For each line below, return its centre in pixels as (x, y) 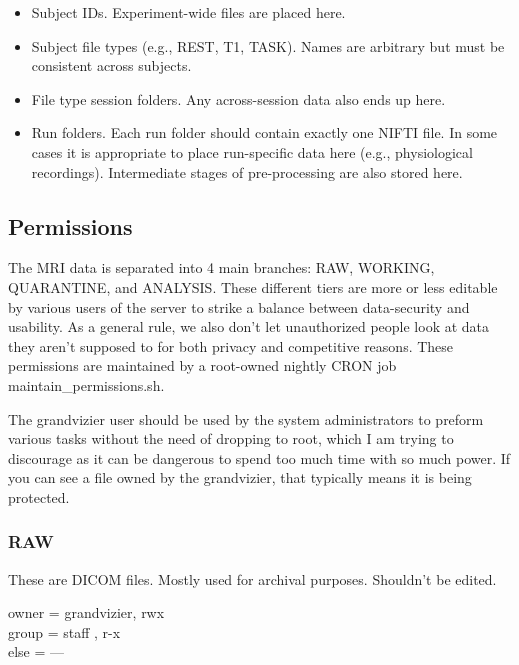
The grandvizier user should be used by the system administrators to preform (246, 418)
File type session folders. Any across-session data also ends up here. (238, 98)
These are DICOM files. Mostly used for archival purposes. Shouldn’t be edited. (252, 578)
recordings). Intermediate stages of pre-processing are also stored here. (247, 171)
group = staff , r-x (64, 631)
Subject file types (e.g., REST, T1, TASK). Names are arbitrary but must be (268, 45)
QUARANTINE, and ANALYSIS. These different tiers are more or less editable (253, 286)
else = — (36, 651)
